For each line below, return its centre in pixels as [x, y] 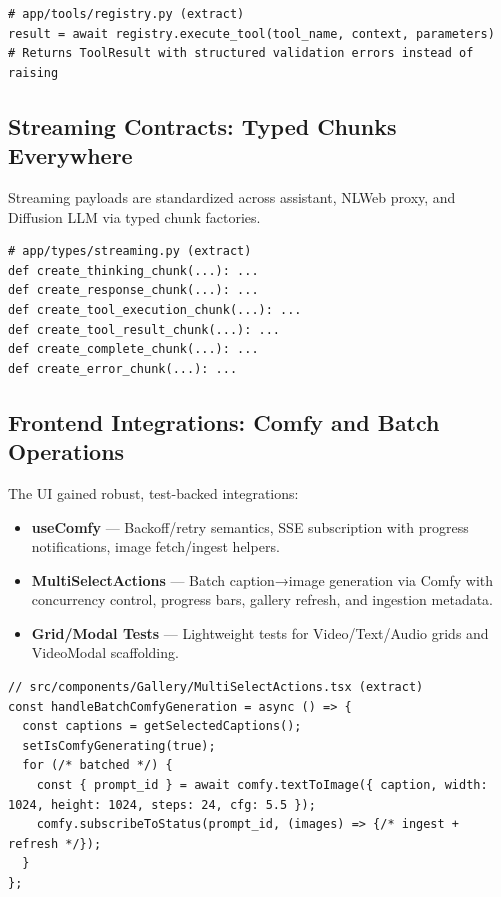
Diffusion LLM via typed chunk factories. [134, 216]
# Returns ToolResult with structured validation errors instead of [241, 53]
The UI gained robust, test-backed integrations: [153, 492]
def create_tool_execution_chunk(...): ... [155, 309]
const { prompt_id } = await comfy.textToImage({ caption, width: [262, 785]
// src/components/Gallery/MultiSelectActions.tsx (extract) [216, 687]
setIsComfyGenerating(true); [119, 745]
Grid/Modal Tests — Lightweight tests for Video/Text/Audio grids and [260, 632]
